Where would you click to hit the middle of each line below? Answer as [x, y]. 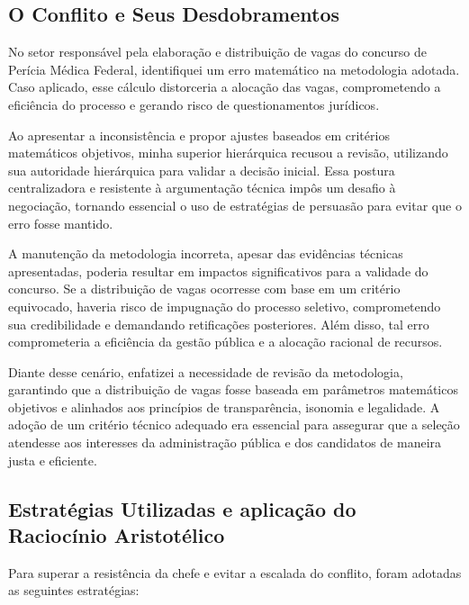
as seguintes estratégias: [74, 590]
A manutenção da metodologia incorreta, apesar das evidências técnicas [206, 253]
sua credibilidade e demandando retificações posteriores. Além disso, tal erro [219, 324]
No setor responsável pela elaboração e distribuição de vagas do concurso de [217, 52]
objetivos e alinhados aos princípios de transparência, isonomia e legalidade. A [224, 406]
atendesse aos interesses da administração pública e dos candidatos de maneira [225, 442]
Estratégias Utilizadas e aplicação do [182, 508]
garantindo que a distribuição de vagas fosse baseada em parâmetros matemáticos [233, 389]
